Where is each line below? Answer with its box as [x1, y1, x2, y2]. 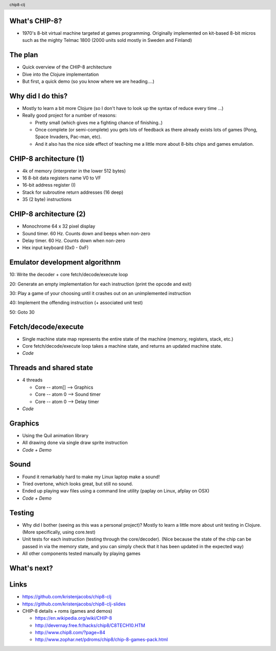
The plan [9, 51, 38, 59]
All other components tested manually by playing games [22, 550, 141, 557]
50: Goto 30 [9, 309, 35, 315]
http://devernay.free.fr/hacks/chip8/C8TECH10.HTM [35, 622, 146, 628]
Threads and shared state [9, 364, 94, 372]
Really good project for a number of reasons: [22, 113, 117, 119]
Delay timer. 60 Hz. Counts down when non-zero [22, 237, 125, 243]
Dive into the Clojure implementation [22, 71, 99, 77]
